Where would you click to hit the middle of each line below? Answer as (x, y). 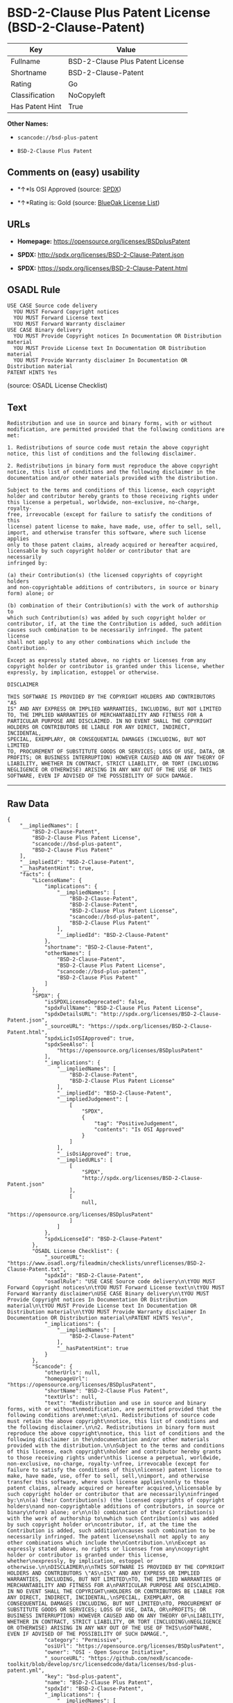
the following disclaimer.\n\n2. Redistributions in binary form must (111, 1427)
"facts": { (35, 874)
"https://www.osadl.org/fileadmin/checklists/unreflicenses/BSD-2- (107, 1263)
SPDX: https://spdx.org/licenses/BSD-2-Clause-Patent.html (103, 268)
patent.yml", (26, 1670)
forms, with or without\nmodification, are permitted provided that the (114, 1409)
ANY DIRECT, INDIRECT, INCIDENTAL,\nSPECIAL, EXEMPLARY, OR (96, 1597)
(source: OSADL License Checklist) (58, 385)
